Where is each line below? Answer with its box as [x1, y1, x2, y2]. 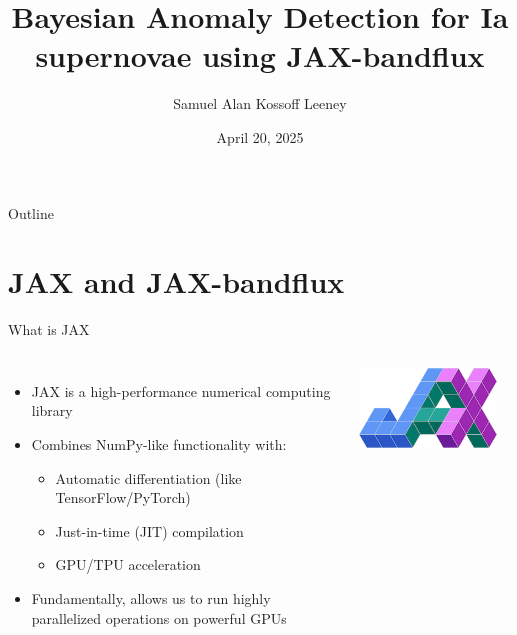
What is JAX [8, 319, 90, 340]
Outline [8, 202, 54, 223]
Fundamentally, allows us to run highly [31, 587, 271, 608]
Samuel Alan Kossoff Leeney [173, 93, 347, 114]
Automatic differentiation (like [55, 467, 242, 488]
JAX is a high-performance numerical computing [31, 380, 331, 401]
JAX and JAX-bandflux [8, 261, 345, 302]
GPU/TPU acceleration [55, 554, 201, 575]
